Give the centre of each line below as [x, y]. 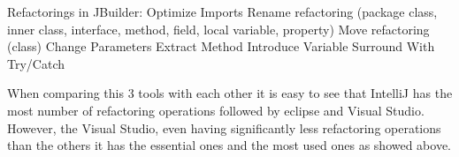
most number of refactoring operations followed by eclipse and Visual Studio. [216, 110]
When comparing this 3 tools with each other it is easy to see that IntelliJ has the [230, 93]
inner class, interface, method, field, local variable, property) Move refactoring [218, 29]
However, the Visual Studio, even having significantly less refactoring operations [224, 127]
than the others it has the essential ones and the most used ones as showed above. [229, 145]
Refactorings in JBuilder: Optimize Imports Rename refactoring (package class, [222, 11]
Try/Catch [36, 63]
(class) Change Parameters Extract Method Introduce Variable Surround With [221, 46]
